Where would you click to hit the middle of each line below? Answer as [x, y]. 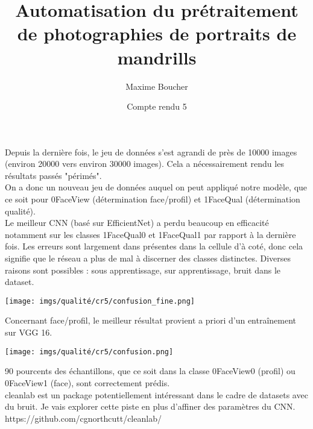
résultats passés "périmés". [53, 175]
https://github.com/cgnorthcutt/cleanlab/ [83, 418]
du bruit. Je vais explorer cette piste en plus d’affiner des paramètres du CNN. [150, 406]
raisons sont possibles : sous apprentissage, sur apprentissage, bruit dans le [143, 270]
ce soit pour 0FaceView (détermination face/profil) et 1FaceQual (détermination [153, 199]
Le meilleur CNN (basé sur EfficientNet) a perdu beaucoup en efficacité [137, 223]
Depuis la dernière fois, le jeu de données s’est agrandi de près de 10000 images [151, 152]
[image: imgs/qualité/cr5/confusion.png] [89, 352]
